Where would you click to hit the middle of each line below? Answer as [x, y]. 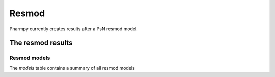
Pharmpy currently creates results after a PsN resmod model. [74, 29]
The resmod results [41, 43]
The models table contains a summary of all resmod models [72, 68]
